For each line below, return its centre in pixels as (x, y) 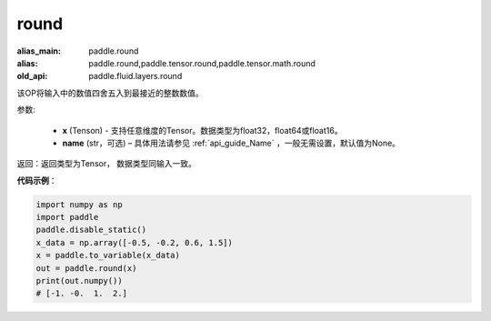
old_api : (32, 76)
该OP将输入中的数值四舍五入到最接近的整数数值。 (110, 93)
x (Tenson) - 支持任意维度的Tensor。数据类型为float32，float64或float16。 (202, 130)
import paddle (67, 217)
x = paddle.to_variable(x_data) (108, 256)
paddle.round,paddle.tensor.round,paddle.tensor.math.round (202, 63)
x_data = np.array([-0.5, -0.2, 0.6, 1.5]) (135, 242)
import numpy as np (79, 204)
